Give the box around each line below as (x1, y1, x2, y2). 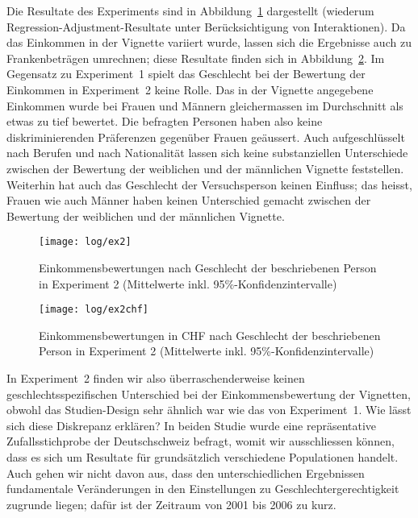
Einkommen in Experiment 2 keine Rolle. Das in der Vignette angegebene (6, 81, 374, 97)
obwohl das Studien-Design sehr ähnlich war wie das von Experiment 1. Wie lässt (6, 401, 412, 418)
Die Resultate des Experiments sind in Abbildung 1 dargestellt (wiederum (6, 2, 374, 19)
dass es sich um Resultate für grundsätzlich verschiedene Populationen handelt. (6, 448, 399, 465)
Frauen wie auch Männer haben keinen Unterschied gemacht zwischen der (6, 192, 371, 209)
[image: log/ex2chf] (39, 304, 149, 316)
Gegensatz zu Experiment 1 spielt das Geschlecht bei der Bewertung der (6, 65, 366, 82)
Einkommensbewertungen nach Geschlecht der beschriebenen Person (39, 259, 377, 276)
